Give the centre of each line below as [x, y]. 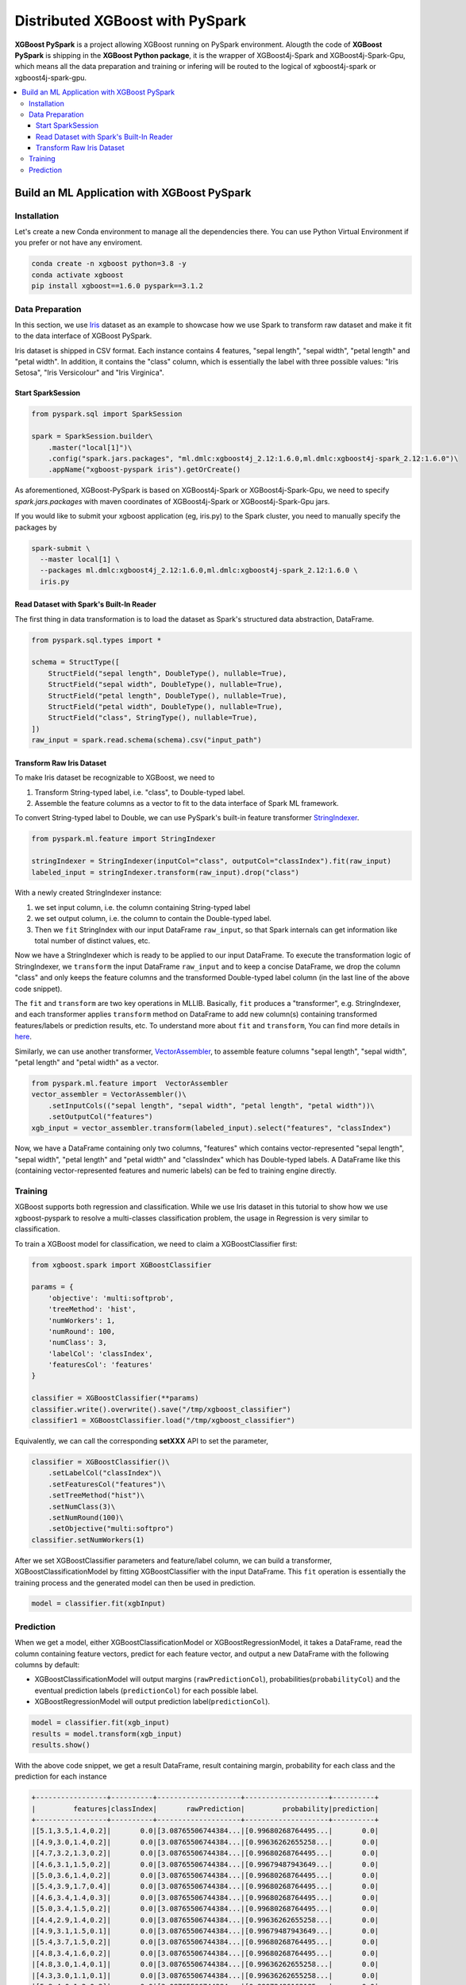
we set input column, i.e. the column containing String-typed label [142, 907]
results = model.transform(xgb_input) [107, 1734]
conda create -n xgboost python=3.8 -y [109, 264]
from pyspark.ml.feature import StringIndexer [123, 839]
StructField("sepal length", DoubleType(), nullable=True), [168, 673]
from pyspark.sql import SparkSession [107, 414]
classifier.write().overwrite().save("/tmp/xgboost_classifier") [161, 1409]
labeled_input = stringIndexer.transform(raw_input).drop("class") [166, 872]
